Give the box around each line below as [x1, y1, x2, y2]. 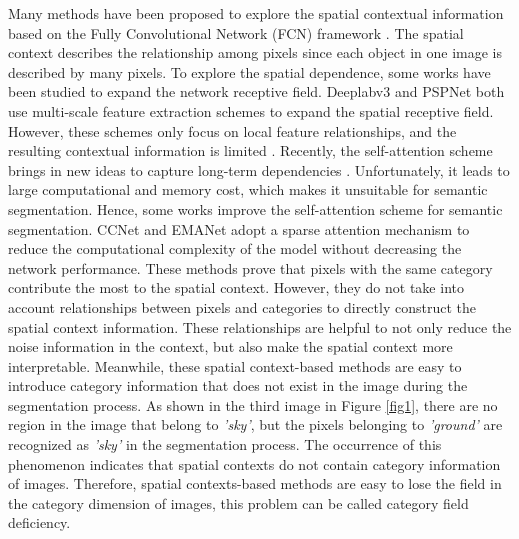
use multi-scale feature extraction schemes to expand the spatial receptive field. [8, 100, 494, 121]
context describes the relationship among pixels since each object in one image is [8, 42, 502, 63]
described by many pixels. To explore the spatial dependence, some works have [8, 61, 491, 82]
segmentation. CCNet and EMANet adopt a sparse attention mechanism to [8, 218, 470, 239]
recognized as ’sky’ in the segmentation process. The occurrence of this [8, 434, 442, 455]
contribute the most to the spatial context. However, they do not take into [8, 277, 464, 298]
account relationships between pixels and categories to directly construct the [8, 296, 476, 317]
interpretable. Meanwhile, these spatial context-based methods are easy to [8, 355, 462, 376]
